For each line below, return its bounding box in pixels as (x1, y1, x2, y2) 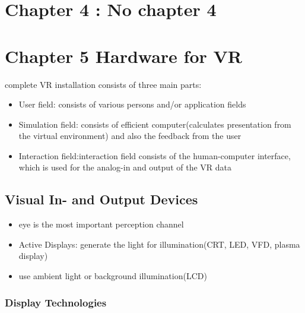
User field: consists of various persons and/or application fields (18, 98, 246, 110)
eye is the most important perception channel (18, 218, 184, 230)
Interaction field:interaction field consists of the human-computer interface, (18, 149, 291, 162)
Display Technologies (5, 295, 107, 309)
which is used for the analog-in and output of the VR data (18, 161, 231, 173)
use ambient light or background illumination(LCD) (18, 270, 207, 282)
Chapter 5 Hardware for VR (5, 43, 243, 68)
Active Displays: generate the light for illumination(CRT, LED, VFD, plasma (18, 238, 300, 250)
